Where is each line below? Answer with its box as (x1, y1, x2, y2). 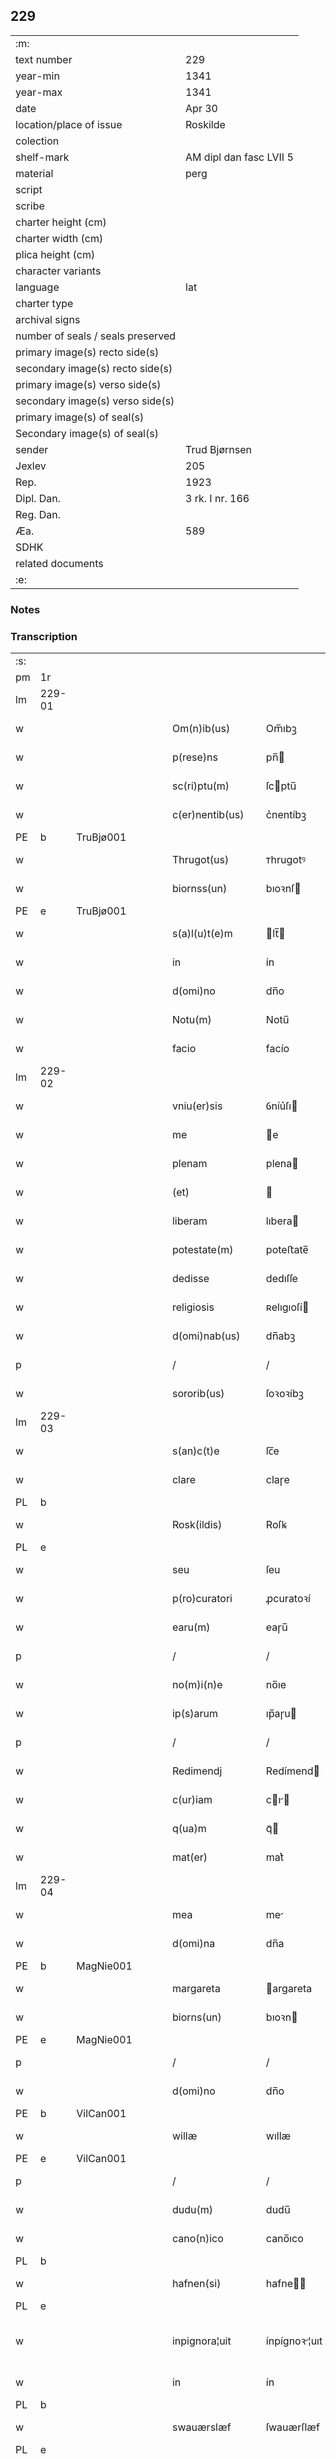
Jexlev (15, 459, 47, 473)
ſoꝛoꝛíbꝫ (265, 1387, 304, 1401)
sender (15, 442, 49, 456)
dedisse (171, 1272, 210, 1286)
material (15, 166, 54, 180)
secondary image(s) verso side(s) (15, 394, 175, 408)
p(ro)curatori (171, 1592, 233, 1606)
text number (15, 52, 73, 66)
